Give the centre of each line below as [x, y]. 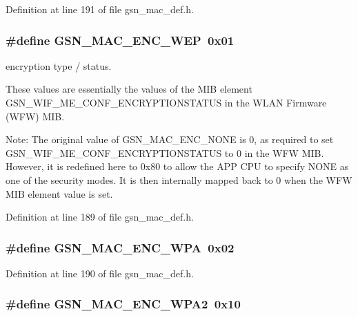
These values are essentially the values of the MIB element [129, 89]
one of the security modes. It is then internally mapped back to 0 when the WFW [179, 179]
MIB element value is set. [59, 193]
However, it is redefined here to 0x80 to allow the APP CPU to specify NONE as [177, 166]
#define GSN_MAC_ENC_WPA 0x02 [120, 247]
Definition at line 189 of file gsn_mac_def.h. [100, 217]
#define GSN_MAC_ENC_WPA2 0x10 [123, 304]
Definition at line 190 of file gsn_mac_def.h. [100, 273]
